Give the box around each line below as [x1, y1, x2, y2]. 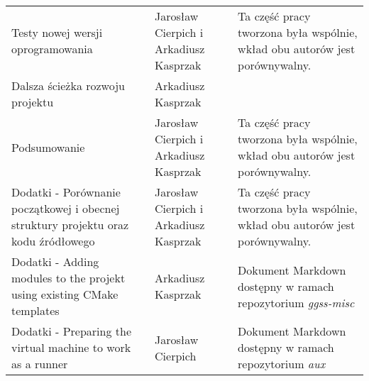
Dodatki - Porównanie [11, 184, 121, 200]
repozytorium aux [238, 355, 326, 372]
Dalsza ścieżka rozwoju [11, 77, 125, 94]
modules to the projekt [11, 270, 126, 286]
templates [11, 302, 60, 319]
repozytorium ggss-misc [238, 294, 355, 311]
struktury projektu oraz [11, 216, 129, 233]
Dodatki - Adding [11, 253, 99, 270]
